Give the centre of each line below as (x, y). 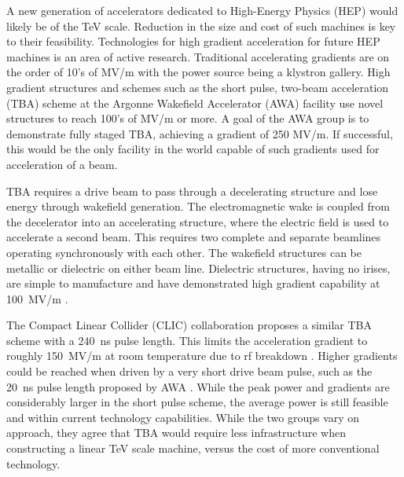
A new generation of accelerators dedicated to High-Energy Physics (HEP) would (202, 10)
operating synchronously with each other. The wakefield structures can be (184, 252)
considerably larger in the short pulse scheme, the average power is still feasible (197, 402)
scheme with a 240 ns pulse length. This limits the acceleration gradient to (187, 340)
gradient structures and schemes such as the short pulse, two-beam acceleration (198, 87)
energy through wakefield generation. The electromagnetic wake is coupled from (198, 206)
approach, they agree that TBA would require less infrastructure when (176, 433)
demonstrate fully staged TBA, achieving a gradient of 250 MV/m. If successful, (200, 133)
